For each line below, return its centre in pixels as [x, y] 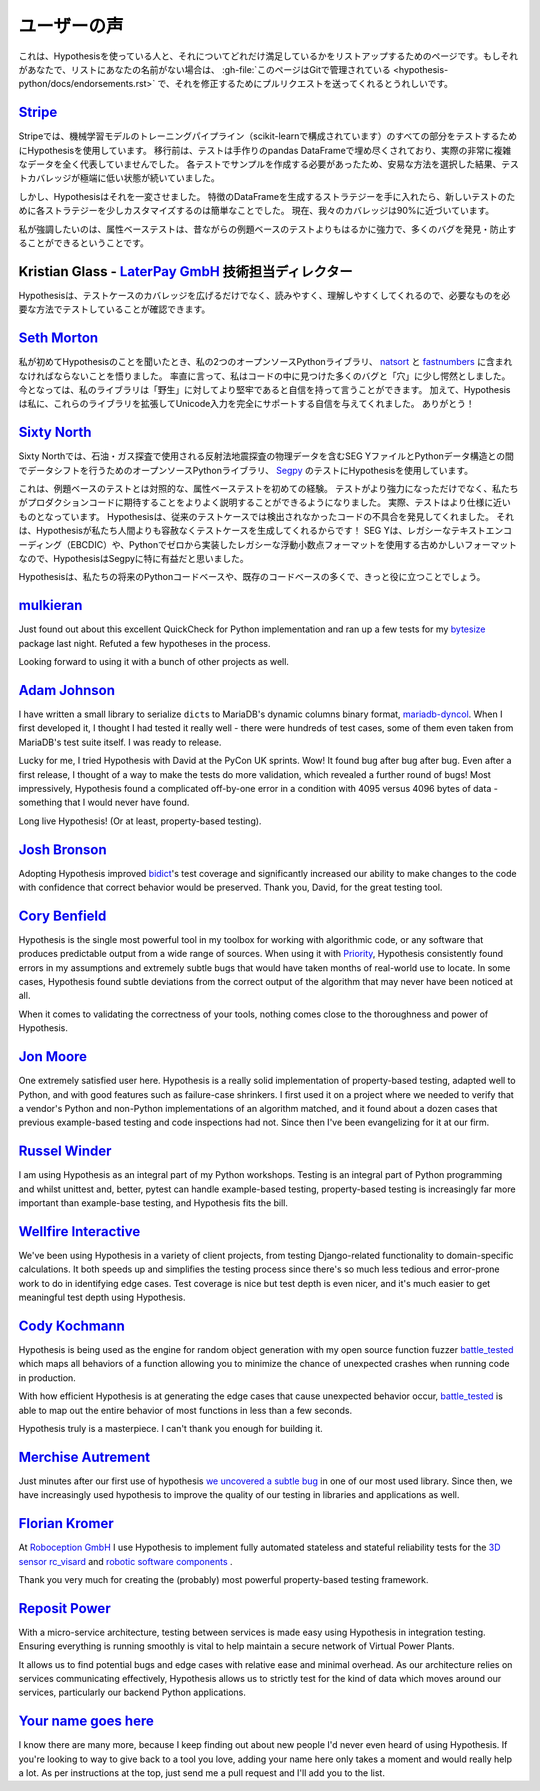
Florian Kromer [66, 1523]
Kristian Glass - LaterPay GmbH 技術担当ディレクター [186, 271]
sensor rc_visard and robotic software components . [126, 1561]
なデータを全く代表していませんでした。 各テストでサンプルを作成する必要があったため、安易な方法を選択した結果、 [260, 164]
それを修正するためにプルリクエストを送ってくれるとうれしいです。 [314, 84]
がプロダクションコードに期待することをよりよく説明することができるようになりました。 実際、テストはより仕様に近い [265, 502]
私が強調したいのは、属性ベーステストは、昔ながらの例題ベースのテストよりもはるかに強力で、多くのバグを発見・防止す [267, 229]
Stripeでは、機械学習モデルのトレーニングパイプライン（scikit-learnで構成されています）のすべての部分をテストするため [268, 136]
